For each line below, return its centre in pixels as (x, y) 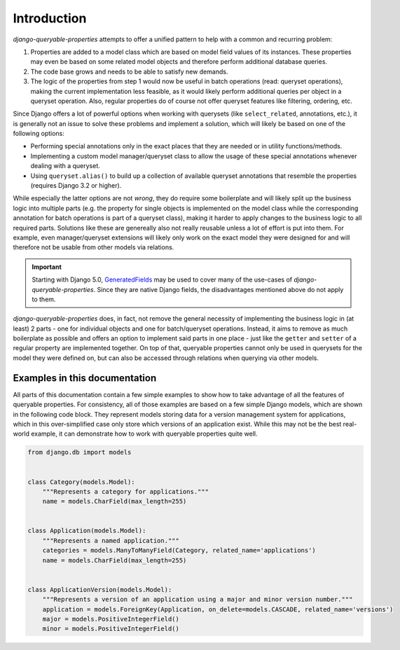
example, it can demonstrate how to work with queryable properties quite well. (144, 434)
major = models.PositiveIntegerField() (111, 619)
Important (47, 267)
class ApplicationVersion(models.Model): (100, 589)
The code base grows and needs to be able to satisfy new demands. (129, 71)
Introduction (50, 18)
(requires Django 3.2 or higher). (76, 186)
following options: (39, 134)
